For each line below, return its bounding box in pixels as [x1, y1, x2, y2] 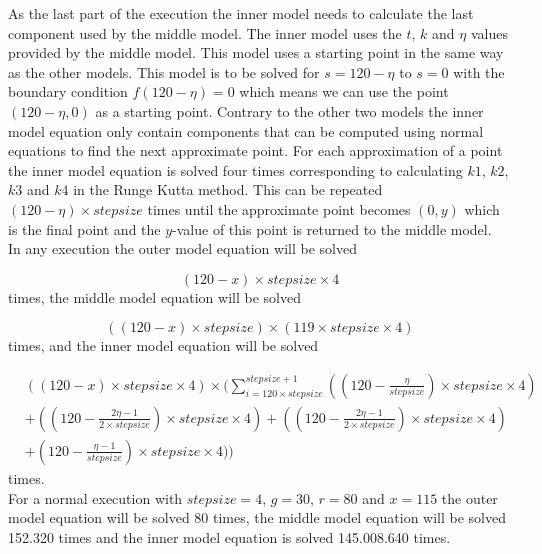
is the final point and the [8, 218, 161, 239]
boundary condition [8, 81, 128, 102]
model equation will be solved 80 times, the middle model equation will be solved [8, 507, 506, 528]
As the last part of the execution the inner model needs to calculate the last [8, 3, 474, 23]
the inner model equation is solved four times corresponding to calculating [8, 159, 463, 180]
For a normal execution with [8, 487, 183, 508]
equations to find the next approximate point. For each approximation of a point [8, 140, 503, 161]
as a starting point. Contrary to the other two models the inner [95, 100, 484, 121]
